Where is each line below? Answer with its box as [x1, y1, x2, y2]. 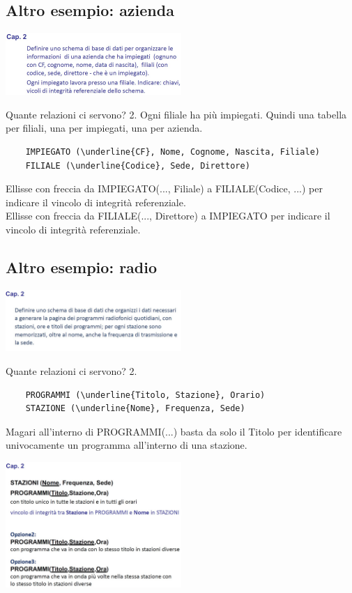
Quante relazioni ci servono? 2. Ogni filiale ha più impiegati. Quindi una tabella [6, 107, 347, 121]
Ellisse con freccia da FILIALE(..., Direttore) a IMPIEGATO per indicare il [6, 208, 330, 223]
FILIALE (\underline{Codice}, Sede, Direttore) [25, 160, 250, 171]
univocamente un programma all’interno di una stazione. [6, 438, 247, 452]
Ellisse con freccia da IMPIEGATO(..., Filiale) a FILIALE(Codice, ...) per [6, 181, 323, 196]
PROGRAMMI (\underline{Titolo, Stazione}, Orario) [25, 390, 266, 400]
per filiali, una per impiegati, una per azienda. [6, 121, 203, 135]
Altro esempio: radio [6, 256, 158, 277]
